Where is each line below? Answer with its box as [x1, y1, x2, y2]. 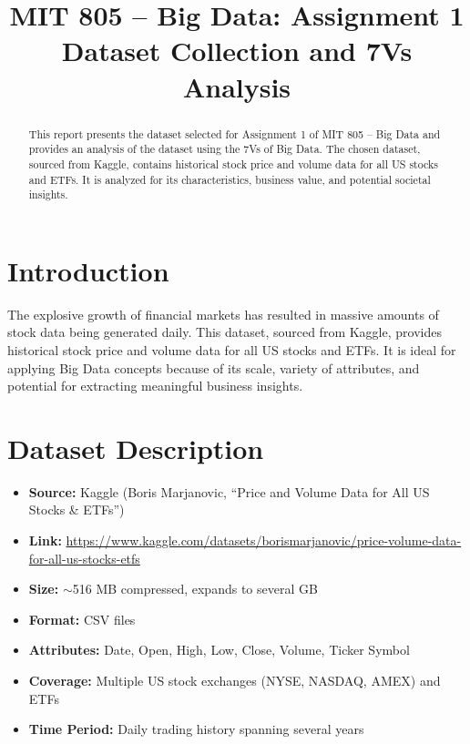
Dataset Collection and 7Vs [61, 32, 413, 69]
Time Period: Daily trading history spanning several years [28, 719, 364, 739]
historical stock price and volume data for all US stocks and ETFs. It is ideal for [7, 340, 456, 359]
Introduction [7, 251, 169, 289]
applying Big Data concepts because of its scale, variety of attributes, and [7, 358, 420, 377]
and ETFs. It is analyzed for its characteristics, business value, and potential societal [28, 171, 431, 187]
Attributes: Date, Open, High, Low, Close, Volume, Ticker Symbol [28, 640, 410, 659]
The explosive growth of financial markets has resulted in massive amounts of [7, 304, 439, 323]
